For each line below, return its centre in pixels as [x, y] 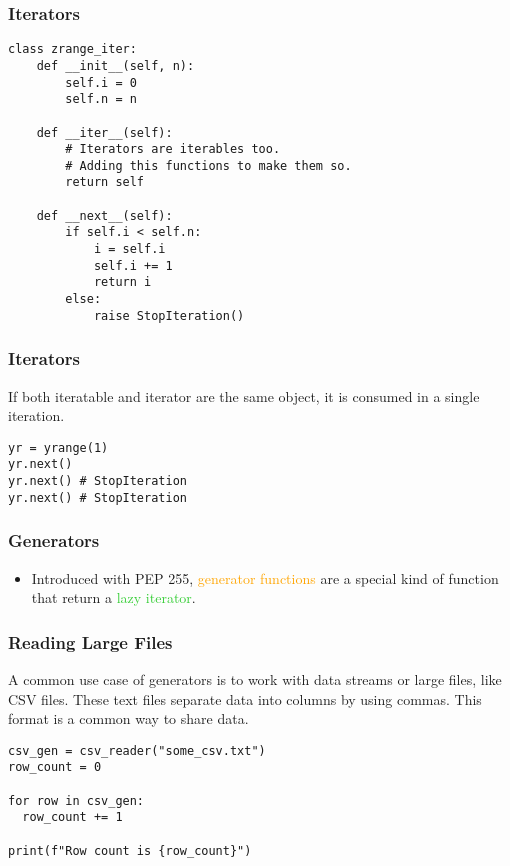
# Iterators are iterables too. [173, 149]
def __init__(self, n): [115, 65]
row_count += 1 [72, 817]
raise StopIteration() [169, 315]
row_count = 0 [55, 767]
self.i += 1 [133, 265]
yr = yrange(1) [58, 447]
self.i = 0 [101, 82]
